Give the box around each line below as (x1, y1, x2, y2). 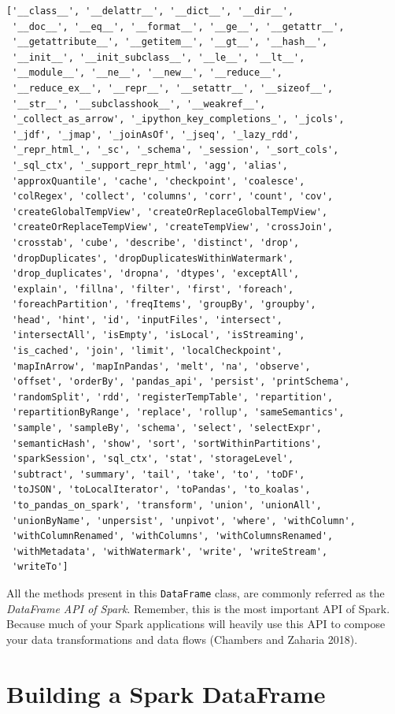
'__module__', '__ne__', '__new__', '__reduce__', (12, 67, 282, 79)
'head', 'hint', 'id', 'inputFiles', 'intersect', (12, 314, 282, 325)
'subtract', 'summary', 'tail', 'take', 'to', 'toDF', (12, 468, 305, 480)
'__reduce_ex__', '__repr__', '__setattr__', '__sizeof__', (12, 82, 334, 94)
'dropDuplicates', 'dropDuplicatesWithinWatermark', (12, 252, 294, 264)
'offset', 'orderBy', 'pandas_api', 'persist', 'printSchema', (12, 376, 350, 388)
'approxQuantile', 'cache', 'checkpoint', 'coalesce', (12, 175, 305, 187)
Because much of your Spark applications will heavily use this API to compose (6, 615, 386, 632)
